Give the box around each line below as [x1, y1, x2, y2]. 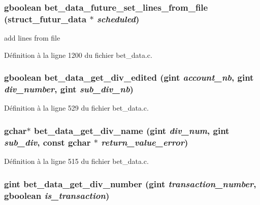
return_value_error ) [101, 135, 188, 148]
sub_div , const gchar [4, 135, 91, 148]
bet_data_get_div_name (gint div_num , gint [34, 124, 230, 136]
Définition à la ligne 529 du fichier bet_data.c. [4, 102, 149, 113]
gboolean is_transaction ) [4, 189, 110, 201]
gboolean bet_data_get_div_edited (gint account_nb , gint [4, 71, 254, 84]
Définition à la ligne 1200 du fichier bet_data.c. [4, 49, 152, 60]
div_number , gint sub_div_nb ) [4, 83, 134, 95]
